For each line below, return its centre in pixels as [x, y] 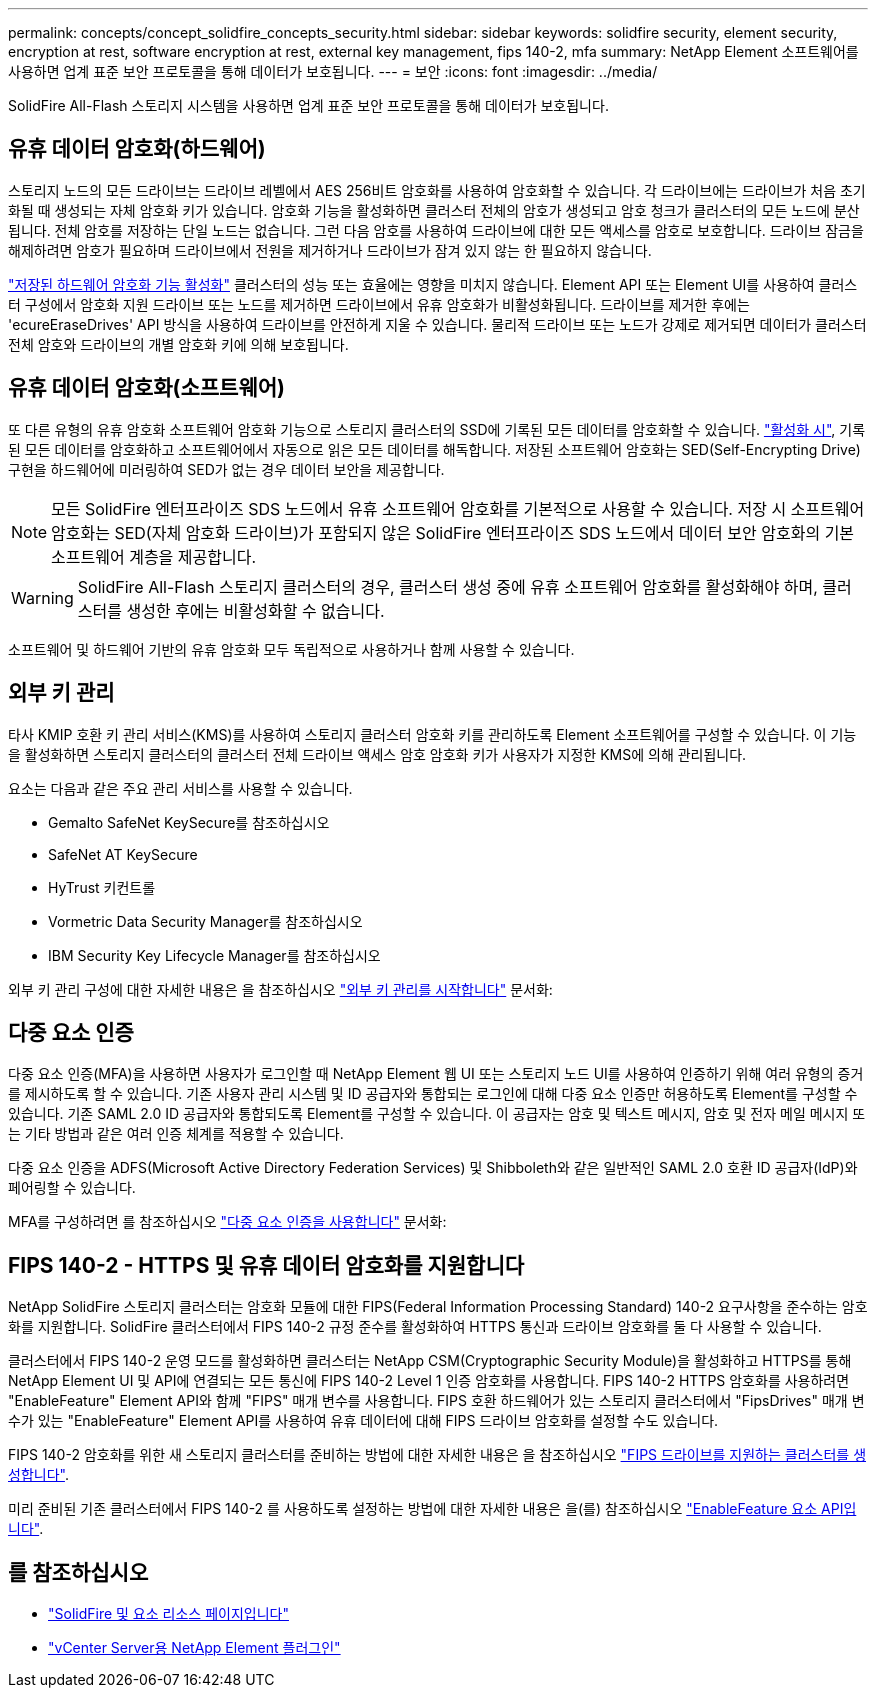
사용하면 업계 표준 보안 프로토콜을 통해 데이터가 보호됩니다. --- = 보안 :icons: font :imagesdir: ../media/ [333, 71]
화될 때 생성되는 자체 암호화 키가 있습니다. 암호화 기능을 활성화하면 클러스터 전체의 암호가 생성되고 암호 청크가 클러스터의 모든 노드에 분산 [434, 210]
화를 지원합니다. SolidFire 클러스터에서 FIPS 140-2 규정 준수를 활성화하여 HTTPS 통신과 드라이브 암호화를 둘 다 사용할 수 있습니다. [415, 1327]
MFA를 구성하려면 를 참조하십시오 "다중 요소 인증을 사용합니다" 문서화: [227, 1222]
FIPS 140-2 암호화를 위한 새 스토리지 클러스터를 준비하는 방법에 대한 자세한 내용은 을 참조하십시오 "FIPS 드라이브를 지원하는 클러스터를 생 [437, 1455]
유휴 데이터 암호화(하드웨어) [137, 149]
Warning [42, 597]
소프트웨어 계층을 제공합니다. [154, 556]
